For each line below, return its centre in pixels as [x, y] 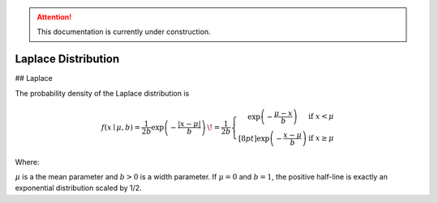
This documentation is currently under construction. [124, 32]
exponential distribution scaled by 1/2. [78, 188]
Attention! [54, 17]
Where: [27, 162]
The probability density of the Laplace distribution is [102, 93]
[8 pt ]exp [254, 138]
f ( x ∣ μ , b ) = [121, 127]
